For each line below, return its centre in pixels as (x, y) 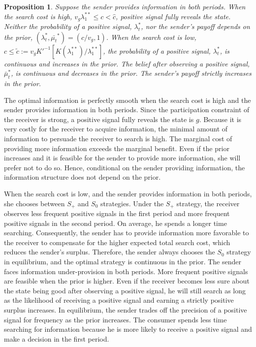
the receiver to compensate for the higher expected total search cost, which (117, 242)
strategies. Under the (132, 203)
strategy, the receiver (208, 203)
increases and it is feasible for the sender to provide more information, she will (122, 158)
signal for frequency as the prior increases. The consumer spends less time (115, 319)
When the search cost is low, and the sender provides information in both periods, (128, 193)
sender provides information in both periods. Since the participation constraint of (127, 110)
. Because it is (220, 119)
